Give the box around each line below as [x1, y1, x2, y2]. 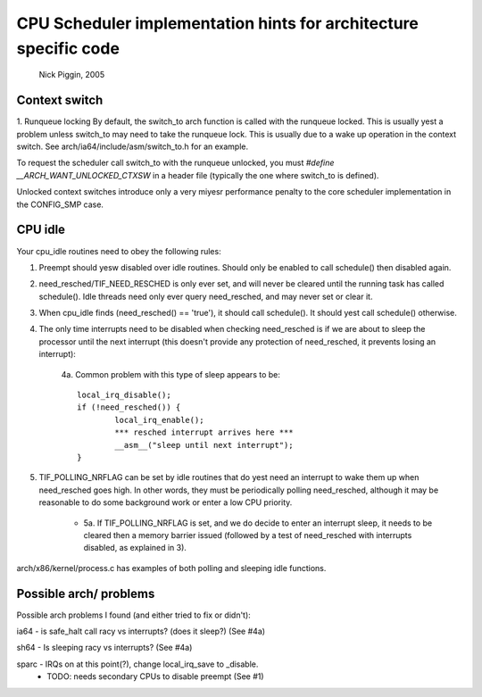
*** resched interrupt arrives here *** [114, 427, 294, 437]
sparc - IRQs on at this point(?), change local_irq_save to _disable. [16, 659, 259, 669]
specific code [16, 38, 120, 58]
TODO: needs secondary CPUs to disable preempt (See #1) [46, 671, 264, 682]
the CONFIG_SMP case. [16, 199, 104, 210]
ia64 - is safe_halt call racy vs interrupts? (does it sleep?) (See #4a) [16, 626, 266, 636]
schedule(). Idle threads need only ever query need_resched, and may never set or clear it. [38, 291, 373, 302]
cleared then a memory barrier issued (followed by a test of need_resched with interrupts [83, 529, 412, 540]
